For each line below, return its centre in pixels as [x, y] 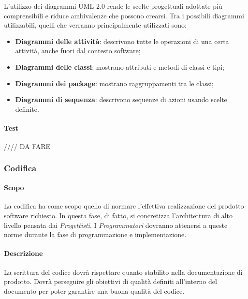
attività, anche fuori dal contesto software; [78, 51]
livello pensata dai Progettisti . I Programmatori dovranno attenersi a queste [116, 225]
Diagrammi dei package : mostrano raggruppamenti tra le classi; [114, 83]
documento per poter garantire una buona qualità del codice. [94, 291]
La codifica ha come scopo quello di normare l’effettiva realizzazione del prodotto [124, 206]
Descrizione [23, 253]
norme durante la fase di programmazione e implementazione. [95, 234]
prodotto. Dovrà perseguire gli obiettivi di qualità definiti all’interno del [110, 281]
